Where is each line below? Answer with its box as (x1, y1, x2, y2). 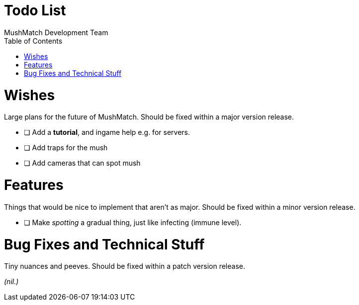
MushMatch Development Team (4, 28, 108, 37)
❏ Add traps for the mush (24, 143, 108, 152)
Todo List (4, 2, 66, 19)
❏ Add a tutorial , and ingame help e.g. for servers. (24, 128, 190, 137)
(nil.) (4, 277, 19, 286)
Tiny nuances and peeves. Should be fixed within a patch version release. (4, 262, 246, 271)
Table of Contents (4, 36, 63, 45)
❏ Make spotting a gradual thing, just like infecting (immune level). (24, 218, 242, 227)
